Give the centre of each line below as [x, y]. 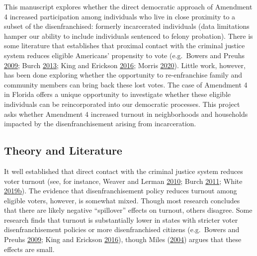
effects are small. [29, 249]
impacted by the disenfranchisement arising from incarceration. [100, 124]
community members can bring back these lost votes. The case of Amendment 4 [126, 84]
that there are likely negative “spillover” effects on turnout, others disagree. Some [128, 210]
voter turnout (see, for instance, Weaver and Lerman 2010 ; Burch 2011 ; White [123, 181]
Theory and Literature [63, 150]
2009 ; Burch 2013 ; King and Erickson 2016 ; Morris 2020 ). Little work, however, [125, 65]
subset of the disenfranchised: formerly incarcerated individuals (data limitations [127, 26]
